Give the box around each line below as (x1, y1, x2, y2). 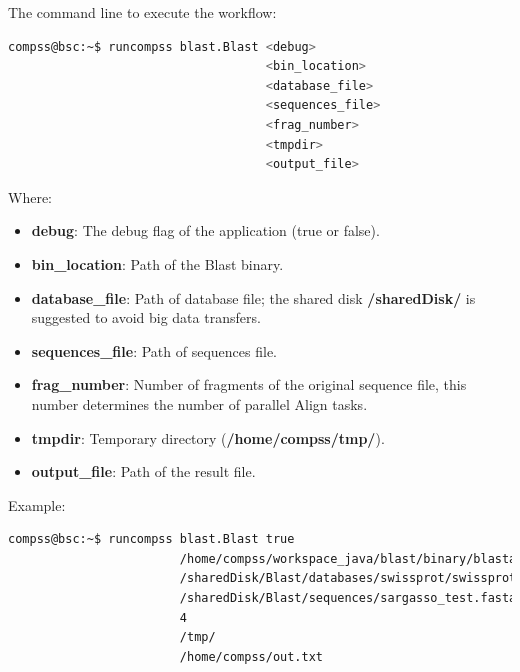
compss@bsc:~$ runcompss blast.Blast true (8, 532, 295, 547)
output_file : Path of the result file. (31, 461, 256, 482)
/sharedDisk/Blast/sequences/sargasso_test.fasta (179, 591, 517, 606)
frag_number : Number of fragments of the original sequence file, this (31, 374, 467, 395)
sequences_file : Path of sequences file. (31, 340, 277, 361)
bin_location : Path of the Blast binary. (31, 253, 284, 274)
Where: (8, 186, 52, 207)
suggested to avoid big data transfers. (31, 307, 261, 328)
